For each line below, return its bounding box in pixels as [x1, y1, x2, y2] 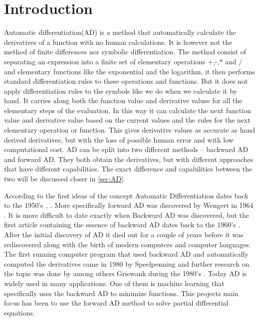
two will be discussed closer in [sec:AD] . [4, 173, 125, 184]
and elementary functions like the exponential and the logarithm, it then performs [4, 66, 255, 76]
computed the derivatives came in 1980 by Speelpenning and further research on [4, 258, 250, 269]
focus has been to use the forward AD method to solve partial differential [4, 298, 229, 308]
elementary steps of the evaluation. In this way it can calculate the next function [4, 105, 251, 115]
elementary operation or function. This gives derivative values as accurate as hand [4, 125, 256, 135]
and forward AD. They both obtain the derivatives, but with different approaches [4, 154, 254, 164]
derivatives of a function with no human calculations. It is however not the [4, 36, 233, 47]
